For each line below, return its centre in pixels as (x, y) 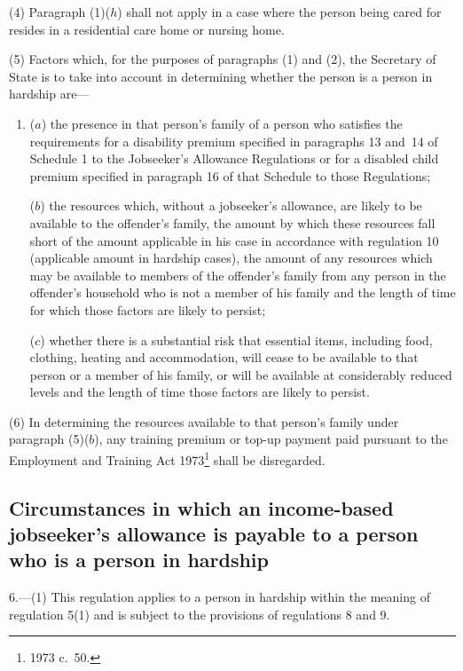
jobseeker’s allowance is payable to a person (214, 534)
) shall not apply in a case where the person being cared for (279, 12)
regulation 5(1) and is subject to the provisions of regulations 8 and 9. (200, 614)
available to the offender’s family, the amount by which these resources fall (232, 222)
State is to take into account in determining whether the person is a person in (221, 76)
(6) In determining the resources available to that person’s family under (204, 421)
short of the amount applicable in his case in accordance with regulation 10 (234, 240)
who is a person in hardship (139, 560)
